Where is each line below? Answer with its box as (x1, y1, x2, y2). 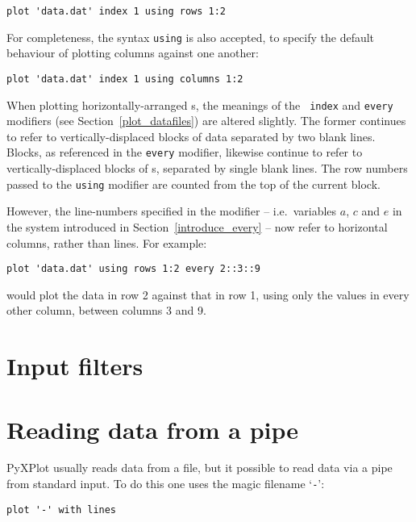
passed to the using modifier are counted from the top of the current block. (6, 175, 381, 192)
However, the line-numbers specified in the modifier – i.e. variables (6, 203, 337, 219)
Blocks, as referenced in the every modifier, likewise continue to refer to (6, 144, 363, 161)
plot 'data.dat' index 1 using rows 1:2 (6, 6, 227, 17)
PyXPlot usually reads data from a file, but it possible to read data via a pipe (6, 459, 393, 476)
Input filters (6, 349, 144, 382)
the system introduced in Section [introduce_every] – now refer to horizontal (6, 218, 388, 235)
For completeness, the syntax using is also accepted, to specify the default (6, 28, 375, 45)
